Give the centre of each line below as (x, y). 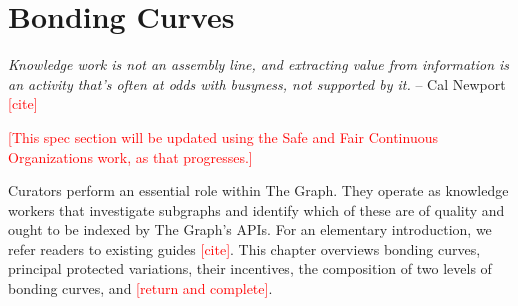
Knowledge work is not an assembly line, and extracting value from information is (259, 64)
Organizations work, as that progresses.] (130, 156)
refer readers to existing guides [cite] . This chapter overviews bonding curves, (244, 248)
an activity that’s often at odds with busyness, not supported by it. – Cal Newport (257, 83)
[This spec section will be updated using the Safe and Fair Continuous (223, 136)
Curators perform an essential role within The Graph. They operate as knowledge (258, 190)
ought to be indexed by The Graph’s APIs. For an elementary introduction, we (250, 229)
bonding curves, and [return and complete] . (140, 288)
